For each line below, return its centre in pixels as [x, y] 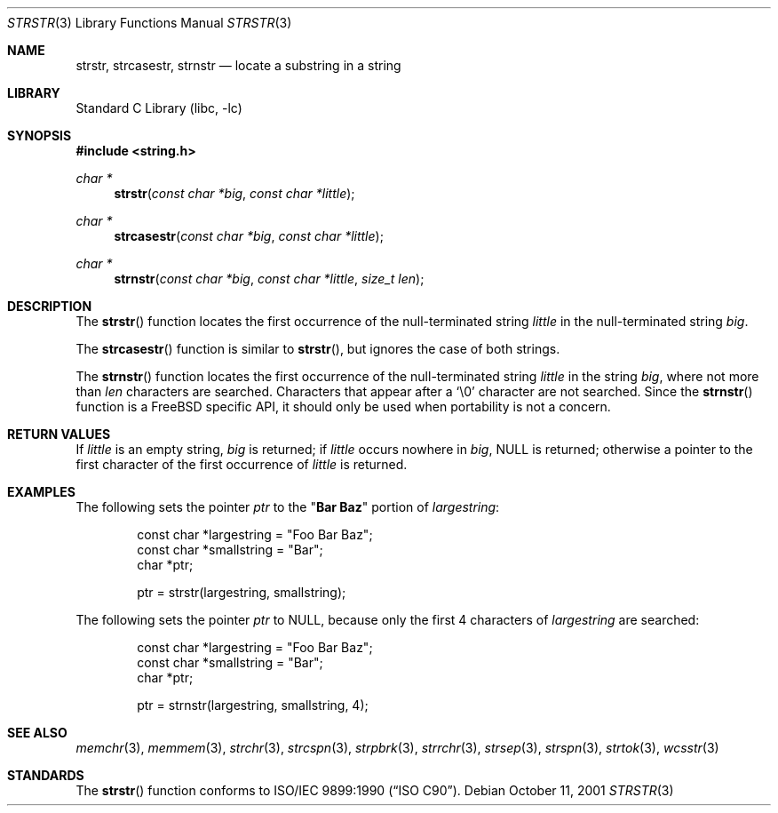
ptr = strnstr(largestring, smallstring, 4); [253, 705]
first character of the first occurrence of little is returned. [242, 464]
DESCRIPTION [50, 306]
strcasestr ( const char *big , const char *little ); [249, 236]
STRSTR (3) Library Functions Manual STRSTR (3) [150, 23]
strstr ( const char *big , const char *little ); [234, 193]
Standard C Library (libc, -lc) [159, 108]
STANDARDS [46, 775]
